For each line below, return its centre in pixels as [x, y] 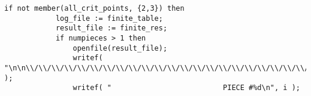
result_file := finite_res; [111, 28]
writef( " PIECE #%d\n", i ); [186, 88]
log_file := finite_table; [109, 18]
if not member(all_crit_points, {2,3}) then [94, 8]
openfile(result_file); [120, 48]
